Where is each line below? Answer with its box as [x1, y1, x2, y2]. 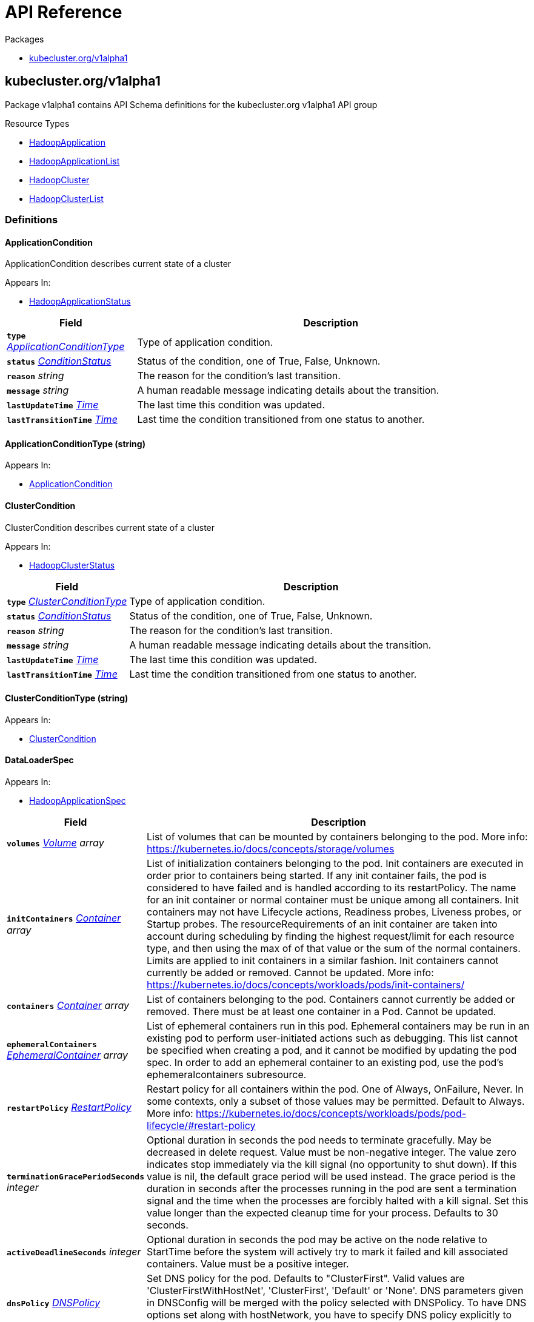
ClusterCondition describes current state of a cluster [5, 522, 215, 533]
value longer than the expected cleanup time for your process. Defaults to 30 [146, 1207, 498, 1219]
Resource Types [5, 118, 70, 129]
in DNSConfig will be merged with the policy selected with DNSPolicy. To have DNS [146, 1297, 527, 1309]
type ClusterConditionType [7, 595, 127, 607]
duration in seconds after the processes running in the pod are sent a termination [146, 1182, 517, 1195]
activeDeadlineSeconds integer [7, 1246, 141, 1258]
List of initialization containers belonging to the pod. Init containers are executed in [146, 857, 524, 870]
